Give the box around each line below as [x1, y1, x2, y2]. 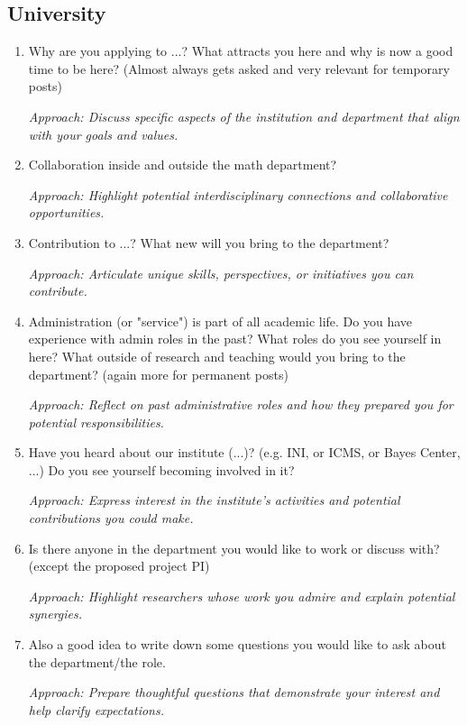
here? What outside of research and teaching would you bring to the [28, 346, 406, 365]
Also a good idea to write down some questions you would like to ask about [28, 635, 446, 654]
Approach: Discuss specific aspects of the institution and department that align [28, 106, 460, 125]
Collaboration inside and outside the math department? [28, 155, 337, 174]
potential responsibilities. [28, 412, 164, 431]
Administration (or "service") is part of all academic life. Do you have [28, 311, 413, 330]
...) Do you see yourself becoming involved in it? [28, 460, 295, 479]
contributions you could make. [28, 509, 194, 528]
